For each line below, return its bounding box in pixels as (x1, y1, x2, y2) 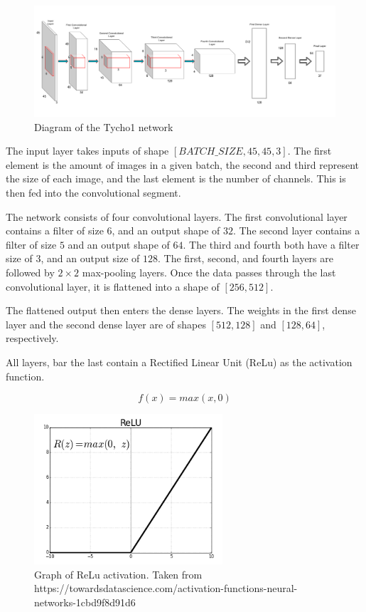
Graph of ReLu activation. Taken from (34, 566, 203, 581)
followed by (6, 265, 55, 280)
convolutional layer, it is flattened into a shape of (6, 279, 220, 294)
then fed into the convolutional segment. (6, 185, 181, 200)
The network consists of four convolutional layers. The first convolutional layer (6, 209, 348, 224)
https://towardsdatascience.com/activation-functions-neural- (34, 581, 298, 596)
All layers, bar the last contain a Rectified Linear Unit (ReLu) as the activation (6, 355, 352, 369)
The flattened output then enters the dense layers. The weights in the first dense (6, 303, 356, 318)
